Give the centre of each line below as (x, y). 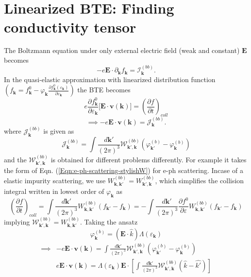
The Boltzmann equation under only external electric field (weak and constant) (122, 50)
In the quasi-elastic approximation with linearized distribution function (110, 79)
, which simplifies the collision (200, 180)
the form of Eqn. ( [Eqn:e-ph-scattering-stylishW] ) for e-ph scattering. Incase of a (124, 170)
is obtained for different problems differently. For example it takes (149, 159)
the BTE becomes (104, 90)
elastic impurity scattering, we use (55, 180)
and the (15, 159)
